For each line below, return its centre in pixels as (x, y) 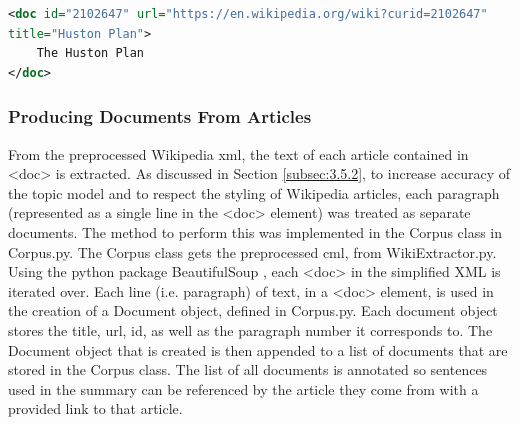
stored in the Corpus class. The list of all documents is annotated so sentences (248, 369)
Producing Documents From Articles (160, 116)
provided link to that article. (95, 408)
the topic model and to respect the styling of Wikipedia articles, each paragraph (254, 192)
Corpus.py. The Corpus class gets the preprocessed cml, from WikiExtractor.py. (252, 251)
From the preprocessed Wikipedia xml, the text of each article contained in (238, 153)
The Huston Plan (90, 53)
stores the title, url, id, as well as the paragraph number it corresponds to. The (250, 329)
